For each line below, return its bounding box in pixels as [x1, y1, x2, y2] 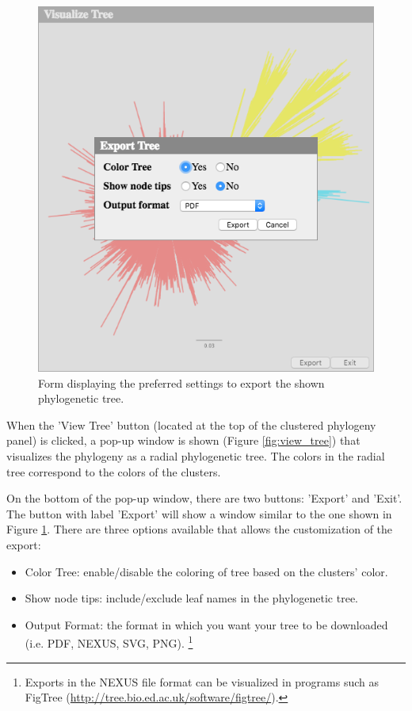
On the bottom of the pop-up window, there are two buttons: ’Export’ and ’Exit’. [6, 490, 402, 506]
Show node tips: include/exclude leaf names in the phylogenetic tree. [25, 590, 358, 606]
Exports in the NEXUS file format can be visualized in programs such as [25, 673, 380, 690]
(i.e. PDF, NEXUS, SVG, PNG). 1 [25, 633, 193, 652]
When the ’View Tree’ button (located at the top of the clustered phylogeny [6, 416, 376, 433]
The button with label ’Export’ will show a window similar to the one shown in [6, 505, 392, 522]
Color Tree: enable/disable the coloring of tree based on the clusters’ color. [25, 563, 388, 579]
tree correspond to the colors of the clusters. [6, 463, 221, 480]
